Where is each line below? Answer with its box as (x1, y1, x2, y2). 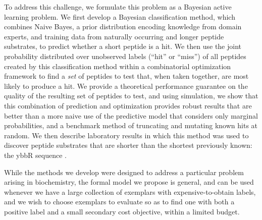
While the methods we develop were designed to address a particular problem (4, 167, 244, 177)
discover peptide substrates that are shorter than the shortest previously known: (4, 140, 252, 150)
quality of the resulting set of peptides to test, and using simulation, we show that (4, 90, 258, 101)
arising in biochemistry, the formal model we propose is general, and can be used (4, 177, 254, 187)
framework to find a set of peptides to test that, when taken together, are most (4, 71, 249, 81)
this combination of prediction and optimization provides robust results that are (4, 100, 252, 111)
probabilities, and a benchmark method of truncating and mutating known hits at (4, 120, 258, 131)
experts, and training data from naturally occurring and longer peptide (4, 31, 224, 41)
